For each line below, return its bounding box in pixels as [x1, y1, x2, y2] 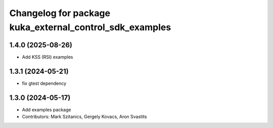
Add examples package [22, 106, 71, 112]
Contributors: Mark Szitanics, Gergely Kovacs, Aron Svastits [22, 113, 147, 120]
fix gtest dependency [22, 80, 67, 86]
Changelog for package [9, 8, 111, 19]
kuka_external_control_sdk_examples [9, 22, 171, 33]
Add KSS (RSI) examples [22, 54, 73, 60]
